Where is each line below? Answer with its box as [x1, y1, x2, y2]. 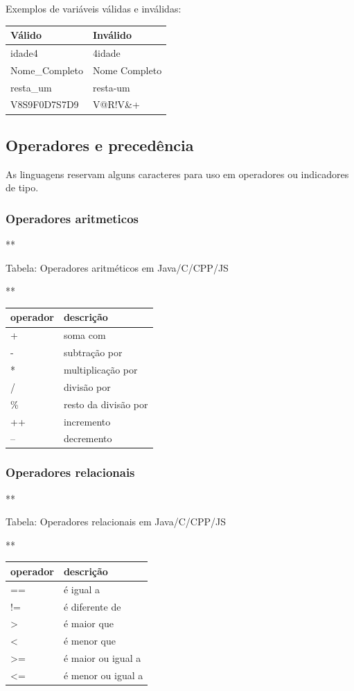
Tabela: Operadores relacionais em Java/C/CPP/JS [6, 514, 226, 529]
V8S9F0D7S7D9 [10, 97, 79, 112]
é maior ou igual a [63, 651, 141, 665]
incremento [63, 414, 111, 428]
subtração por [63, 345, 123, 360]
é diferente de [63, 599, 121, 613]
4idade [93, 45, 121, 60]
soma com [63, 328, 106, 342]
